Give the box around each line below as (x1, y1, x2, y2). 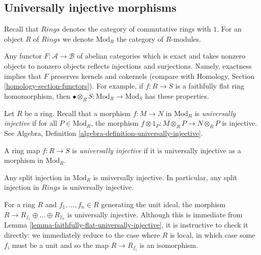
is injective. (222, 118, 257, 128)
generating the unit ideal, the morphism (101, 199, 226, 209)
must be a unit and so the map (12, 239, 109, 250)
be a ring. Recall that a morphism (24, 107, 131, 118)
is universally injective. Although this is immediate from (67, 209, 243, 219)
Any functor (4, 50, 42, 61)
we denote (63, 33, 94, 44)
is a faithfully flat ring (175, 80, 244, 91)
